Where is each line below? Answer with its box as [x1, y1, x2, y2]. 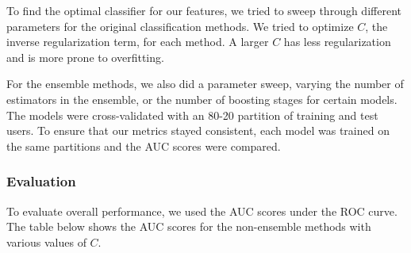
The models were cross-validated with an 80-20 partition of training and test [6, 106, 378, 123]
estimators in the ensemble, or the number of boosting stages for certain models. [6, 90, 398, 107]
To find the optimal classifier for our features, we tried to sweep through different [6, 2, 401, 18]
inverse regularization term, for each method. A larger [6, 33, 269, 50]
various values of [6, 233, 86, 250]
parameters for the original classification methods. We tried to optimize [6, 17, 354, 34]
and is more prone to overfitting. [6, 48, 164, 65]
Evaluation [6, 171, 76, 191]
